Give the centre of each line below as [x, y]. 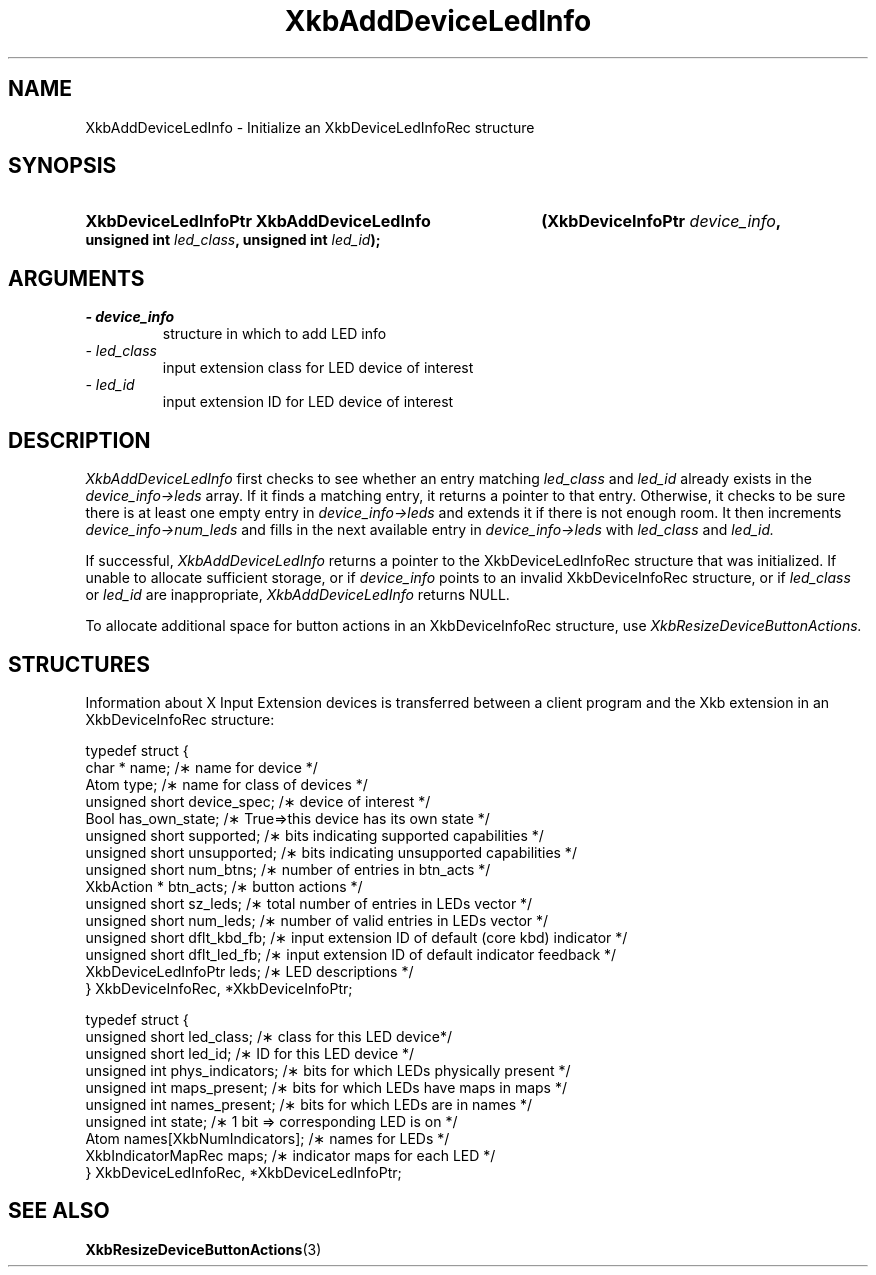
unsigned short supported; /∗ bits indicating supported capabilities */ [314, 835]
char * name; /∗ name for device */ [201, 767]
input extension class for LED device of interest [318, 368]
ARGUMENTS [76, 278]
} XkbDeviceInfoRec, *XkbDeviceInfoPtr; [219, 988]
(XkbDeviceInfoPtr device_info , [661, 221]
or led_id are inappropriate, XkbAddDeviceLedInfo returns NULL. [297, 595]
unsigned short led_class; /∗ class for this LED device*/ [268, 1036]
